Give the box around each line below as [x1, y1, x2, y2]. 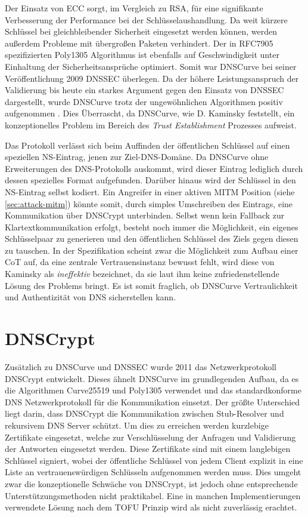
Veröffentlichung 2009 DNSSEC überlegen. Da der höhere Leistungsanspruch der [5, 72, 299, 84]
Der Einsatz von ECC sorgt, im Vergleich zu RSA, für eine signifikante [5, 2, 263, 14]
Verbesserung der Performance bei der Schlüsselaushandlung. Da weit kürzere [5, 13, 288, 26]
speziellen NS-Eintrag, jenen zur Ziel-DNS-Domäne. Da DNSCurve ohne [5, 150, 269, 163]
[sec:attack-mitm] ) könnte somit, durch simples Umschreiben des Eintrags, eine [5, 197, 293, 210]
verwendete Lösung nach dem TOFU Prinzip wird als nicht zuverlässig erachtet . [5, 501, 297, 513]
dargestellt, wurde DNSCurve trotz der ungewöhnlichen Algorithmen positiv [5, 95, 283, 107]
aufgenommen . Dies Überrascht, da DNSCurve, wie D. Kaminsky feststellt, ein [5, 107, 295, 119]
